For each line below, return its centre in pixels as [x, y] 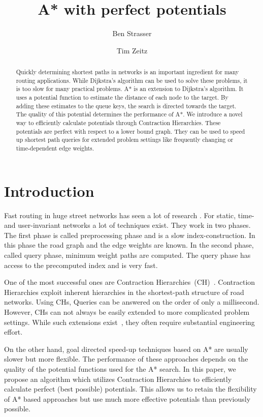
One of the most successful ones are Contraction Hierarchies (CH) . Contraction [130, 282]
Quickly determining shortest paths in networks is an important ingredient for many [127, 72]
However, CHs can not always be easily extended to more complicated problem [127, 311]
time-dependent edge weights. [55, 148]
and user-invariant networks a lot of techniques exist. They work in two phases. [127, 225]
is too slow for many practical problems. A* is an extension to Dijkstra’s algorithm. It [130, 89]
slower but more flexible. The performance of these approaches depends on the [126, 359]
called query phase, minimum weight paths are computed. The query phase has [127, 255]
